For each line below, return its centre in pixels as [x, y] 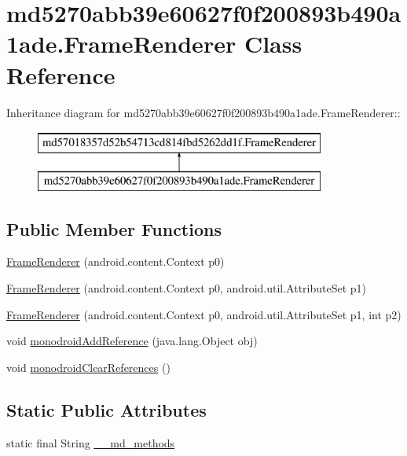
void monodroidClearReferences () [88, 367]
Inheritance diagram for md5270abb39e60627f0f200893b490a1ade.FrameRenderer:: [203, 112]
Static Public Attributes [106, 409]
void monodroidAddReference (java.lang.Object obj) [132, 341]
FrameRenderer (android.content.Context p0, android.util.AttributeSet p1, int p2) [204, 314]
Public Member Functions [114, 228]
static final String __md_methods [91, 442]
